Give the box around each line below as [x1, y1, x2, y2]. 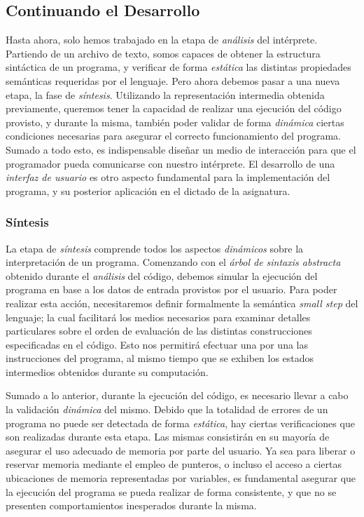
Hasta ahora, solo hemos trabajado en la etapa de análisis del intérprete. [6, 32, 318, 47]
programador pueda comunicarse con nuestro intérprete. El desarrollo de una [6, 156, 335, 170]
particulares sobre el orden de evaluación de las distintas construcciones [6, 323, 312, 338]
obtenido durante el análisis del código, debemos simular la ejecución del [6, 268, 318, 283]
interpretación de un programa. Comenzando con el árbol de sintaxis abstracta [6, 255, 341, 269]
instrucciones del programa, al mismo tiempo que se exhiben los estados [6, 351, 314, 365]
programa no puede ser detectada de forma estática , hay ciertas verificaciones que [6, 415, 355, 430]
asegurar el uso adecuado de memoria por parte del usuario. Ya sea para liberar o [6, 443, 356, 457]
